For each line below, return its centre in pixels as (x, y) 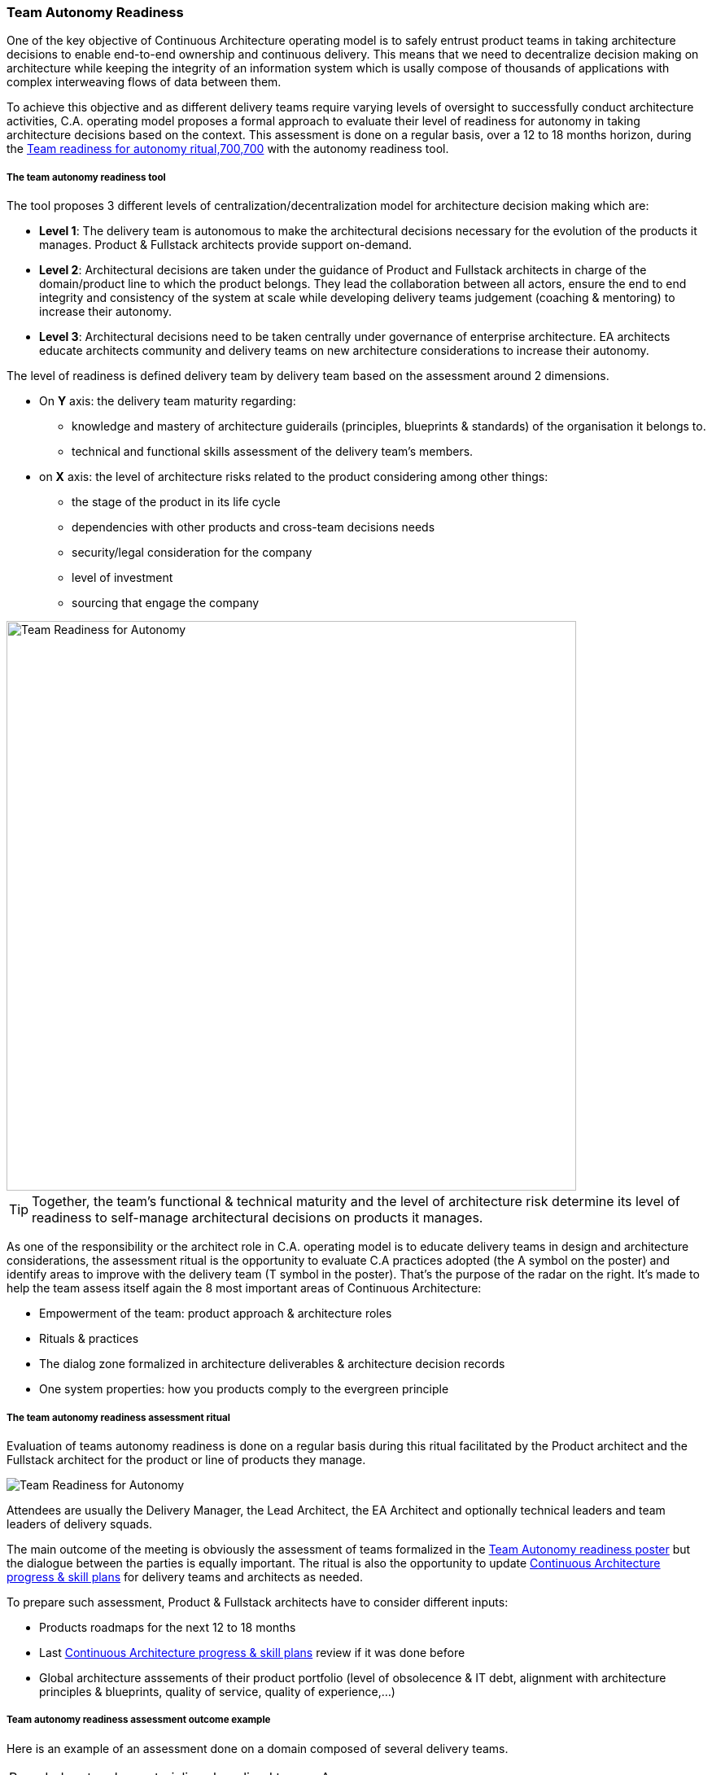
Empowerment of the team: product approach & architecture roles (216, 1314)
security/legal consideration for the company (192, 553)
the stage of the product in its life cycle (176, 502)
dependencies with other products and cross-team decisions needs (253, 527)
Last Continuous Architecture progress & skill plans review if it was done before (252, 1652)
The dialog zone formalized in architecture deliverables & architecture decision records (272, 1364)
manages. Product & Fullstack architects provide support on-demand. (226, 245)
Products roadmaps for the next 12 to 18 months (168, 1627)
